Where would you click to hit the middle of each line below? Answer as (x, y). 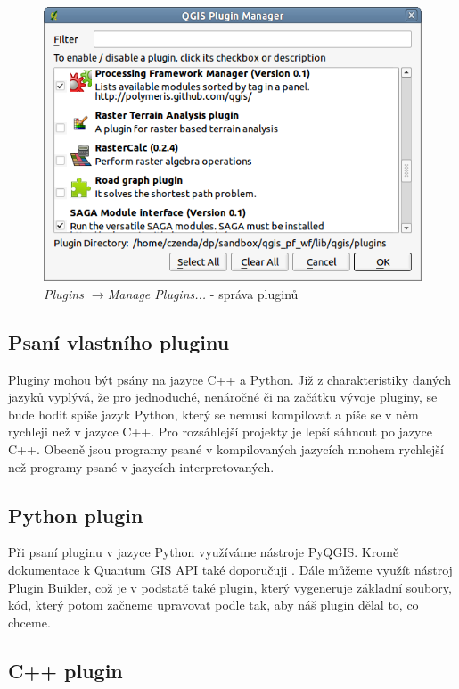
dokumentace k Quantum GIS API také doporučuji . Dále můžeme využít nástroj (230, 569)
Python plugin (76, 515)
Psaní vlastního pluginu (119, 341)
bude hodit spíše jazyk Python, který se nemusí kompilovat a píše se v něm (213, 414)
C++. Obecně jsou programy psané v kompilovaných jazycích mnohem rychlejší (226, 448)
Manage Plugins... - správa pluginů (203, 293)
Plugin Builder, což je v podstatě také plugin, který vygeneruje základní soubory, (230, 587)
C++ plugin (66, 670)
